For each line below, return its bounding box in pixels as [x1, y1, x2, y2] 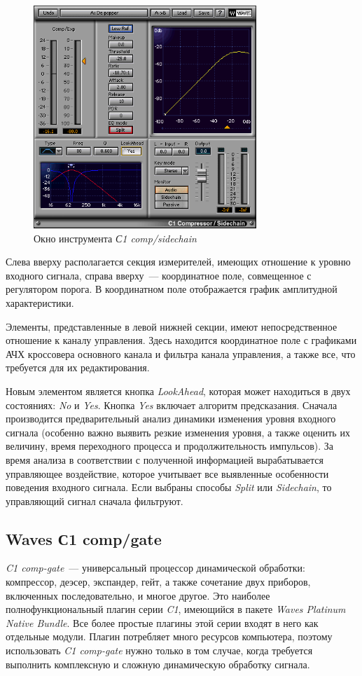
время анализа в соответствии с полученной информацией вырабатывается [6, 452, 324, 467]
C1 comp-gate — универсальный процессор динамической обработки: [6, 560, 305, 575]
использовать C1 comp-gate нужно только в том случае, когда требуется [6, 643, 313, 658]
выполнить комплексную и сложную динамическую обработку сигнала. [6, 656, 310, 671]
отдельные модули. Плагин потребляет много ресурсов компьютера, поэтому [6, 629, 333, 644]
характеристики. [6, 295, 74, 310]
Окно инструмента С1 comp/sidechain [34, 230, 197, 245]
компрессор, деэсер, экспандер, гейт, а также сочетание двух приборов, [6, 574, 311, 589]
